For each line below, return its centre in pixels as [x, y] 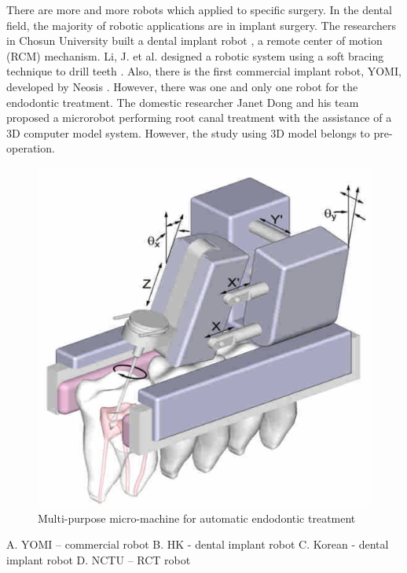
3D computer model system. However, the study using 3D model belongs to [188, 132]
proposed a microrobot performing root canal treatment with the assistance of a [199, 118]
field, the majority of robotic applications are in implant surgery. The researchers [202, 25]
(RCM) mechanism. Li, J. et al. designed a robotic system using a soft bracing [195, 55]
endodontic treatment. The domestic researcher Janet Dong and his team [183, 102]
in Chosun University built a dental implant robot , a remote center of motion [194, 40]
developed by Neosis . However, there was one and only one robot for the [182, 86]
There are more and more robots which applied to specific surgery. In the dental [199, 9]
